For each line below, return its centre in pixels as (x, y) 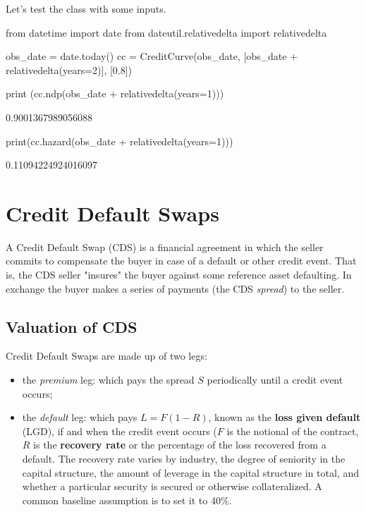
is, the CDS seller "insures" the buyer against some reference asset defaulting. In (179, 275)
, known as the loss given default (285, 417)
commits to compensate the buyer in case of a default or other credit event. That (181, 261)
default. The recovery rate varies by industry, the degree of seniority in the (184, 459)
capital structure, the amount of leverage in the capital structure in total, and (190, 472)
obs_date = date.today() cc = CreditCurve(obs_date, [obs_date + (152, 56)
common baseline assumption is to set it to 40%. (127, 500)
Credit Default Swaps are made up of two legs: (106, 356)
